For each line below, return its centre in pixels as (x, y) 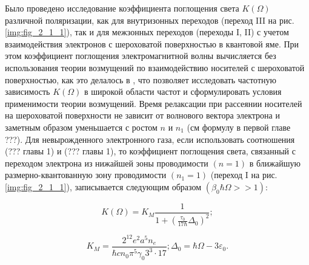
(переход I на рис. (244, 175)
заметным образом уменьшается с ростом (81, 127)
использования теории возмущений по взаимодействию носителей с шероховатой (155, 67)
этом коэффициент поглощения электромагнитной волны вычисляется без (141, 56)
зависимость (28, 91)
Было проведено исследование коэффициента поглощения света (122, 8)
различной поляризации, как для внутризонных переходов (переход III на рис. (150, 20)
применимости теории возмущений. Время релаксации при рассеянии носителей (154, 103)
